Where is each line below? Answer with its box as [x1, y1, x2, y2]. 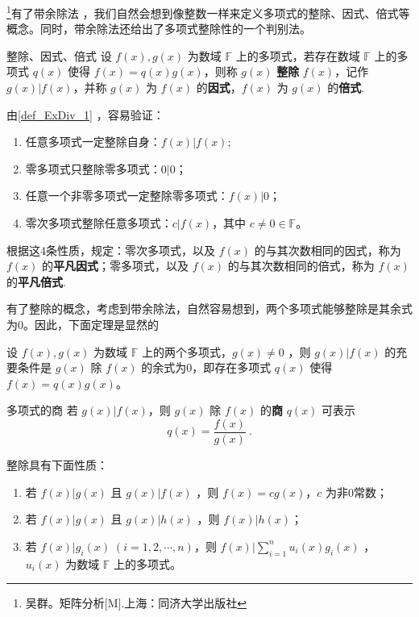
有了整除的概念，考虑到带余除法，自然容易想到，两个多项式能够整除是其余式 [6, 300, 413, 317]
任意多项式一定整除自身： [25, 133, 161, 150]
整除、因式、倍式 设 [6, 47, 112, 64]
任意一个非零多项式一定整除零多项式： [25, 187, 229, 204]
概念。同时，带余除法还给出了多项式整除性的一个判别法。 [6, 20, 311, 37]
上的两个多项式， [141, 343, 232, 360]
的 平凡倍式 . [6, 273, 66, 290]
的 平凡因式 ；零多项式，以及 [42, 257, 189, 274]
